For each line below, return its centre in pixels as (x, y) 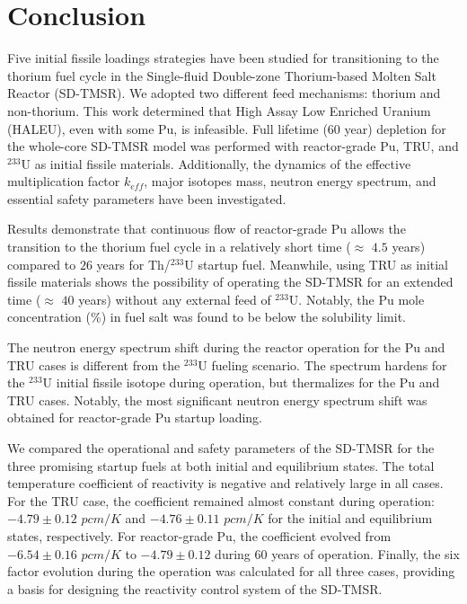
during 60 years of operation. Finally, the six (337, 553)
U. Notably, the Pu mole (357, 299)
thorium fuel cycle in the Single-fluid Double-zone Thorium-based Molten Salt (222, 75)
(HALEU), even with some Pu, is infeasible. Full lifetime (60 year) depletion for (227, 128)
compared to (42, 264)
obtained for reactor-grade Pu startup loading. (135, 417)
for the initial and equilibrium (350, 518)
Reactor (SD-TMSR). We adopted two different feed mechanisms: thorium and (224, 93)
